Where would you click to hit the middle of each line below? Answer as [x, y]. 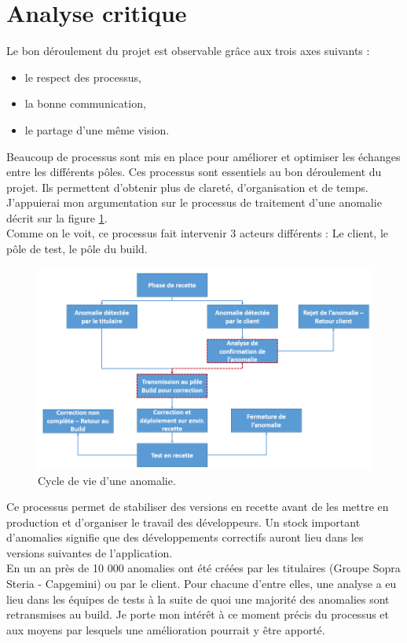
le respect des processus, [83, 77]
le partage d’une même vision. [97, 129]
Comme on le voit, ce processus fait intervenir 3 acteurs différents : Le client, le [198, 233]
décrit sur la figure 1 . [57, 217]
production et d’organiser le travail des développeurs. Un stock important [183, 522]
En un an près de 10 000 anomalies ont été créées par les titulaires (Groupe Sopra [203, 568]
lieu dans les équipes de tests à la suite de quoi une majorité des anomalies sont [198, 599]
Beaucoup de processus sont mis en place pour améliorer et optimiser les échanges [203, 156]
